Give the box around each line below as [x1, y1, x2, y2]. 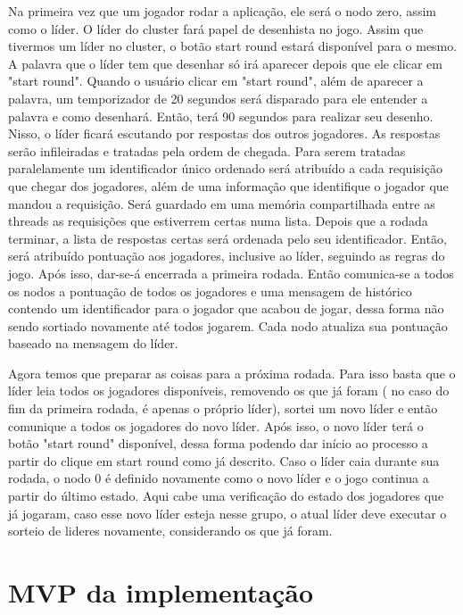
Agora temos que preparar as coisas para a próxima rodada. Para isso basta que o [8, 363, 456, 382]
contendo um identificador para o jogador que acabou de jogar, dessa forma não [8, 299, 444, 318]
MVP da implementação [8, 574, 314, 610]
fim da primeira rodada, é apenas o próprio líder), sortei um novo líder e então [8, 399, 438, 418]
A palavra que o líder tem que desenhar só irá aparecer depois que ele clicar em [8, 54, 442, 72]
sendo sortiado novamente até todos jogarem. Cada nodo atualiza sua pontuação [8, 316, 448, 335]
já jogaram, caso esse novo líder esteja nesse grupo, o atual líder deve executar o [8, 503, 447, 522]
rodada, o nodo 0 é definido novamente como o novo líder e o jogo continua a [8, 469, 429, 487]
